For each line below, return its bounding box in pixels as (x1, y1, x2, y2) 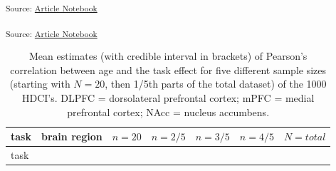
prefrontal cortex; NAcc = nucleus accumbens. (67, 104, 270, 119)
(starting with (9, 76, 70, 91)
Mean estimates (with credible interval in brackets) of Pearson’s (28, 48, 308, 63)
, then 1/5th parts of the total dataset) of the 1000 (105, 76, 327, 91)
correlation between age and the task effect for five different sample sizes (10, 62, 327, 77)
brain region (41, 129, 103, 144)
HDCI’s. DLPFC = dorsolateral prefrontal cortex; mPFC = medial (21, 90, 315, 105)
